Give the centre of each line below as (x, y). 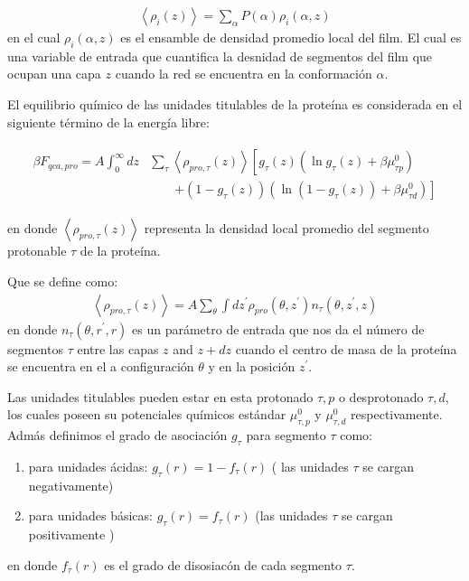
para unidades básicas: (90, 515)
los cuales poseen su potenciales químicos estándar (147, 414)
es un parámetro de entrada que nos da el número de (278, 328)
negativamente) (71, 485)
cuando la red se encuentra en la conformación (244, 74)
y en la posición (252, 366)
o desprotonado (381, 396)
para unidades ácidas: (88, 466)
